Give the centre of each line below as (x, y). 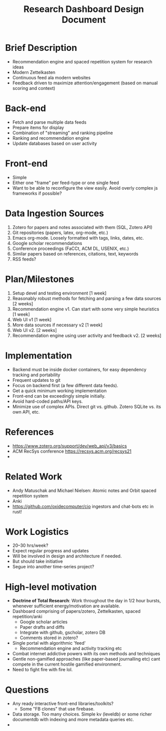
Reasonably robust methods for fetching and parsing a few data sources (86, 298)
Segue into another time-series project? (53, 567)
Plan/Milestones (40, 279)
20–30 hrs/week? (30, 545)
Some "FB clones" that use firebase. (57, 709)
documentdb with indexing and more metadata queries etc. (73, 720)
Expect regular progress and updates (51, 551)
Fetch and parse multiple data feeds (49, 122)
